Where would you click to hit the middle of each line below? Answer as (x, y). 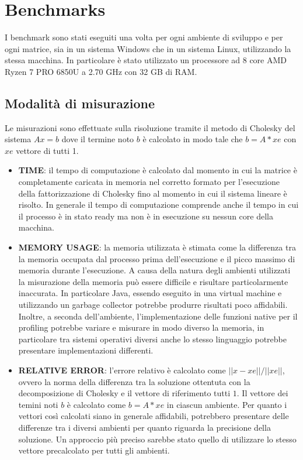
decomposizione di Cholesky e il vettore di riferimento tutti (124, 393)
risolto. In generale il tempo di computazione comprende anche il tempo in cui (159, 205)
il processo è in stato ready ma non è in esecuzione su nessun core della (146, 216)
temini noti (38, 404)
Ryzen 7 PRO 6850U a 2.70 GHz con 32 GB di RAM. (101, 71)
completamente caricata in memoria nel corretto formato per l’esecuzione (149, 182)
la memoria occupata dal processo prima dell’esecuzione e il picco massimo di (157, 258)
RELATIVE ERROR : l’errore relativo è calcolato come (122, 370)
